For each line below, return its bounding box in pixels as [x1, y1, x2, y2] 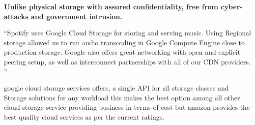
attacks [4, 11, 28, 21]
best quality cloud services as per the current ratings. [4, 111, 165, 122]
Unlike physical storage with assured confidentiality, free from [4, 1, 218, 11]
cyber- [221, 1, 243, 11]
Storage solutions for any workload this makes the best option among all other [4, 92, 240, 102]
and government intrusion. [31, 11, 122, 21]
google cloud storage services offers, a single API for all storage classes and [4, 83, 229, 93]
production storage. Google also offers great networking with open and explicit [4, 47, 241, 57]
